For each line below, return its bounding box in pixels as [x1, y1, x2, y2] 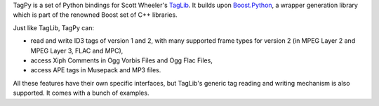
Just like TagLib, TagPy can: [13, 23, 95, 32]
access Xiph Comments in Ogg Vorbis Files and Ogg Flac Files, [30, 56, 213, 65]
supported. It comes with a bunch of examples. [13, 88, 149, 98]
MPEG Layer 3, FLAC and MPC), [30, 46, 124, 55]
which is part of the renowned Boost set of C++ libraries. [13, 11, 178, 19]
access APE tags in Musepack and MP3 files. [30, 66, 161, 74]
